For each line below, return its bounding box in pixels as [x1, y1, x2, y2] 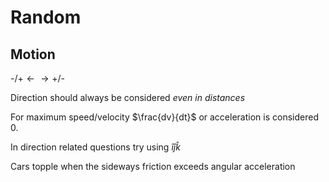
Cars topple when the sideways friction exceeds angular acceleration [10, 161, 296, 172]
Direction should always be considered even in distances [10, 92, 246, 103]
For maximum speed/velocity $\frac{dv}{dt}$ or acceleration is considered [10, 111, 319, 123]
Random [10, 6, 82, 29]
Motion [10, 46, 56, 63]
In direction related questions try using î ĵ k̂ [10, 141, 181, 153]
